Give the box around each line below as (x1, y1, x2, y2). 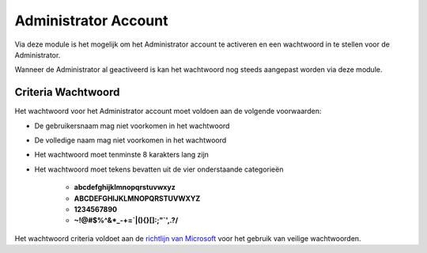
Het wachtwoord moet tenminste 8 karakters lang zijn (34, 150, 210, 160)
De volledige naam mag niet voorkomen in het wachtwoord (34, 135, 227, 145)
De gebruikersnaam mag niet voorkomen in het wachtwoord (34, 121, 230, 130)
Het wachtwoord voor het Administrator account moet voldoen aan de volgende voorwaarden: (14, 107, 322, 116)
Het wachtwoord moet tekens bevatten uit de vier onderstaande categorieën (34, 164, 284, 174)
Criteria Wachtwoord (14, 85, 120, 99)
